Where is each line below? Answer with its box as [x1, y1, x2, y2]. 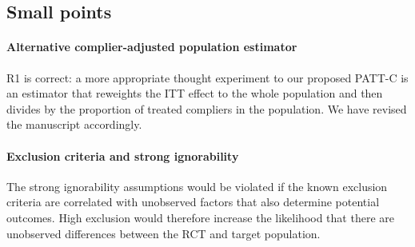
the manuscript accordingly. [6, 116, 142, 133]
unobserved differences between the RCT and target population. [6, 225, 321, 241]
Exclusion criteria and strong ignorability [6, 147, 239, 164]
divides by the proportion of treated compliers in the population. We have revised [6, 100, 407, 117]
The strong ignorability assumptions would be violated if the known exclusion [6, 177, 388, 194]
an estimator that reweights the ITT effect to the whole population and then [6, 85, 383, 102]
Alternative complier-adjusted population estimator [6, 38, 297, 55]
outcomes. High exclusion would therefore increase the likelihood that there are [6, 209, 394, 225]
